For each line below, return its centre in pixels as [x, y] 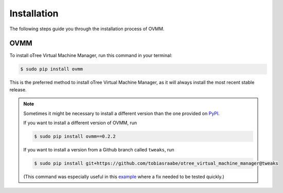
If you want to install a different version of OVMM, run [80, 123]
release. [18, 89]
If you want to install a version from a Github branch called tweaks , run [99, 149]
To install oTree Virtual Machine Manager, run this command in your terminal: [91, 55]
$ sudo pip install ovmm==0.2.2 [75, 136]
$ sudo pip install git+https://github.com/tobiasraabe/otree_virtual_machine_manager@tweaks [156, 163]
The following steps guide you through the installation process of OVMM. [87, 29]
